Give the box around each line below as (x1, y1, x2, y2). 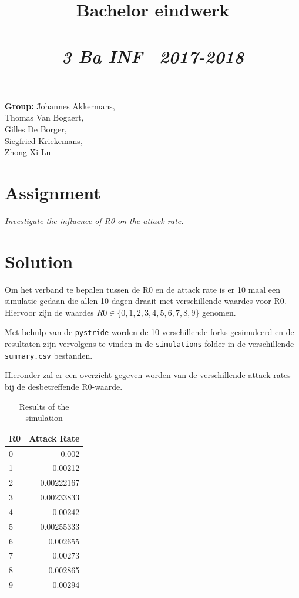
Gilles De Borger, (5, 122, 67, 135)
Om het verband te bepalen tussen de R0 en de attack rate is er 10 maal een (5, 283, 281, 295)
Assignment (5, 180, 101, 204)
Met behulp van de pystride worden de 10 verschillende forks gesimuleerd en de (5, 326, 294, 338)
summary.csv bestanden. (5, 349, 93, 361)
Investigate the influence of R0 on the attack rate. (5, 214, 184, 226)
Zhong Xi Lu (5, 146, 51, 158)
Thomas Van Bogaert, (5, 111, 84, 123)
